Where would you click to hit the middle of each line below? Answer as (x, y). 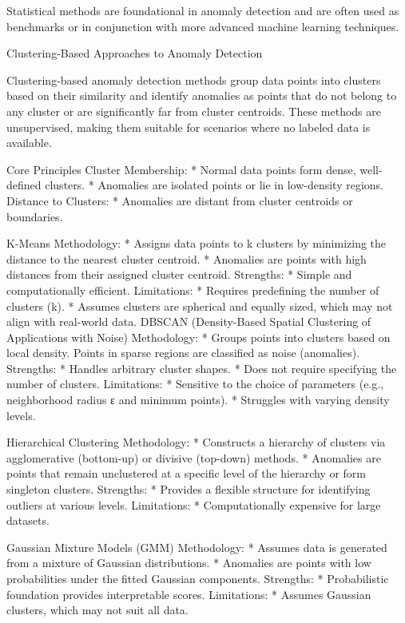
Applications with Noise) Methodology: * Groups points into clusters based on (199, 337)
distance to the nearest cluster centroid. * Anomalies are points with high (187, 258)
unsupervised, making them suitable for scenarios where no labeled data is (189, 127)
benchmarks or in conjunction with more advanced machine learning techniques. (203, 26)
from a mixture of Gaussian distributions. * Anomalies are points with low (189, 563)
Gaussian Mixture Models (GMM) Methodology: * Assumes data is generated (197, 547)
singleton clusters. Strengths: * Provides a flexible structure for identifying (189, 489)
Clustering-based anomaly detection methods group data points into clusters (194, 79)
